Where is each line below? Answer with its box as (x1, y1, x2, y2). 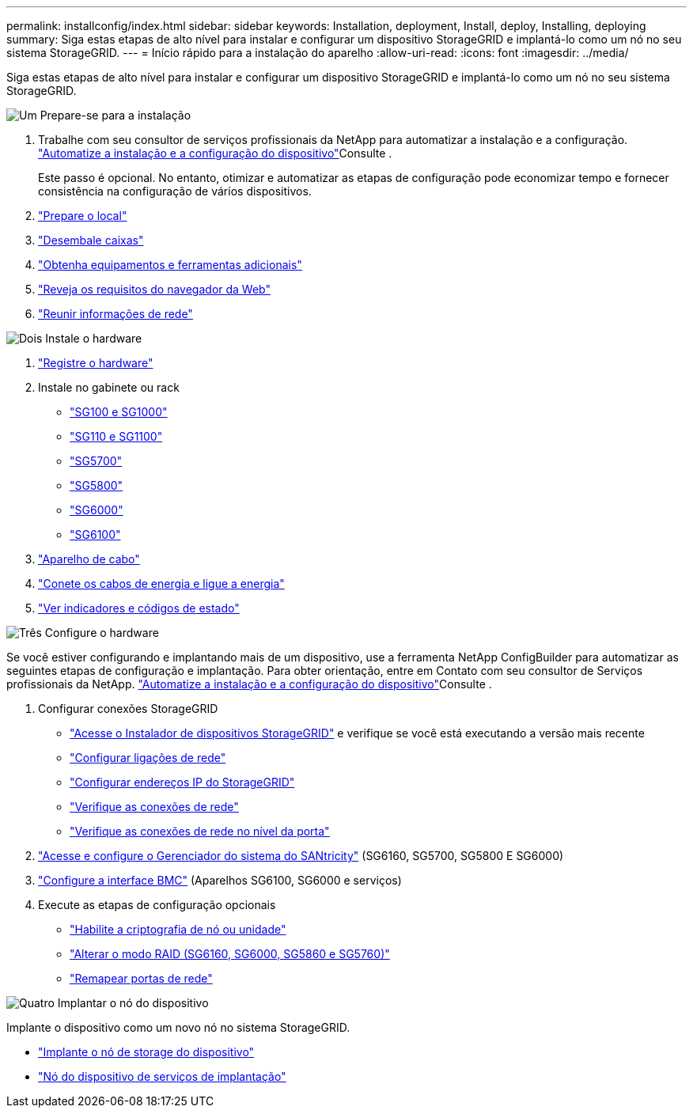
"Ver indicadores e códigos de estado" (38, 601, 240, 615)
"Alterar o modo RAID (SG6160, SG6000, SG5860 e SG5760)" (70, 947, 390, 961)
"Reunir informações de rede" (38, 307, 193, 320)
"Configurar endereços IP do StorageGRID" (70, 775, 295, 789)
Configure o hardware (44, 626, 159, 639)
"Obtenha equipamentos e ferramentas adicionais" (38, 258, 302, 271)
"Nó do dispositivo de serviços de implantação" (38, 1070, 286, 1083)
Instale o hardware (45, 332, 142, 345)
